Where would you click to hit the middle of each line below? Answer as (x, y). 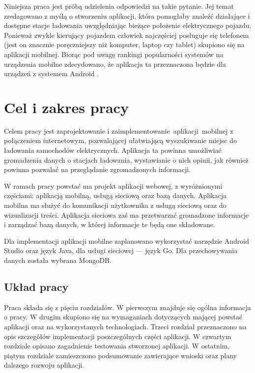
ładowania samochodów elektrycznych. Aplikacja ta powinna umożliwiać (113, 150)
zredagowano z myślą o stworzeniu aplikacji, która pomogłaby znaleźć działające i (127, 15)
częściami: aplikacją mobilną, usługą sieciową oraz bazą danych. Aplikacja (115, 195)
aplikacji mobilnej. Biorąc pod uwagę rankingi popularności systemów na (114, 54)
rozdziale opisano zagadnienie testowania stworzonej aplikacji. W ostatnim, (117, 346)
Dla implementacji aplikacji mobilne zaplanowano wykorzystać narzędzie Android (127, 241)
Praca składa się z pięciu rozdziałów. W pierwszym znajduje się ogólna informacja (127, 307)
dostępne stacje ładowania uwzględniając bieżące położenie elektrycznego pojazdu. (128, 25)
